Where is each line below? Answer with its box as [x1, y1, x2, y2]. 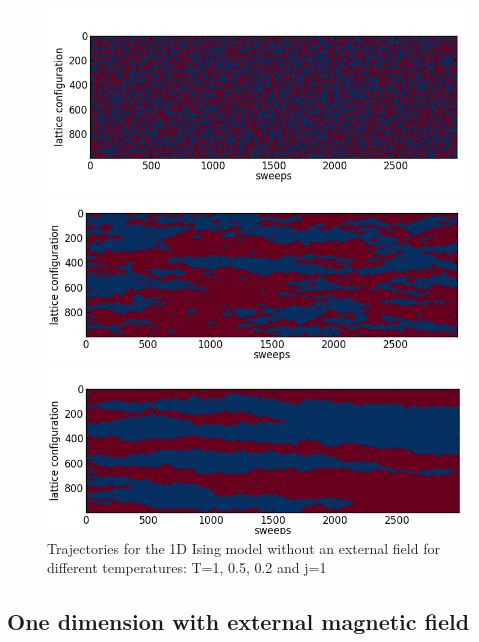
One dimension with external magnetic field [7, 606, 470, 637]
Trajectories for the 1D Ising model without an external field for [47, 537, 440, 558]
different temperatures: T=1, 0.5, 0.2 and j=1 [47, 557, 327, 578]
